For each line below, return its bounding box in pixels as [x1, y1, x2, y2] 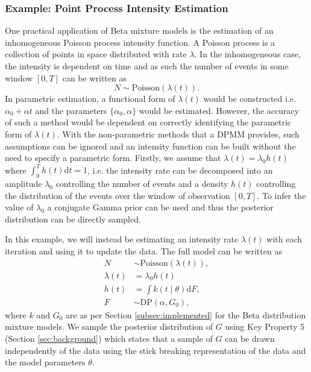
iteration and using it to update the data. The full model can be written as [5, 245, 282, 257]
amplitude [5, 177, 42, 190]
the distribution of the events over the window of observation [5, 189, 230, 201]
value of [5, 201, 34, 213]
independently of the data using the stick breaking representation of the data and [5, 344, 306, 356]
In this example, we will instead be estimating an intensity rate [5, 233, 239, 245]
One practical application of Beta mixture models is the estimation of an [5, 24, 274, 37]
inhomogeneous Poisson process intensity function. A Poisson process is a [5, 36, 275, 48]
